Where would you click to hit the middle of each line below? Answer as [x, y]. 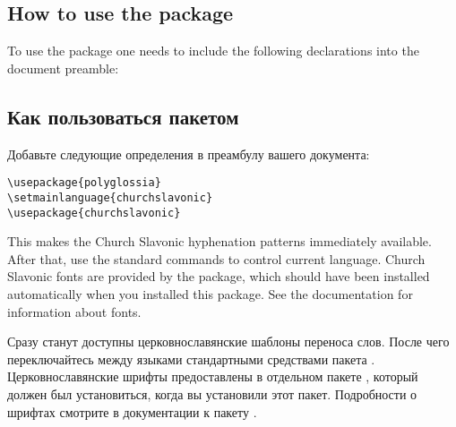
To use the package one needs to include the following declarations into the [213, 51]
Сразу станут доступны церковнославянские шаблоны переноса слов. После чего [228, 342]
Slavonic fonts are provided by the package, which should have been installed [219, 276]
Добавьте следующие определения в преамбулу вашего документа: [189, 154]
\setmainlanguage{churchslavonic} [110, 197]
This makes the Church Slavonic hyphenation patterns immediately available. [219, 241]
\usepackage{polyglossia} [84, 183]
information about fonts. [74, 311]
